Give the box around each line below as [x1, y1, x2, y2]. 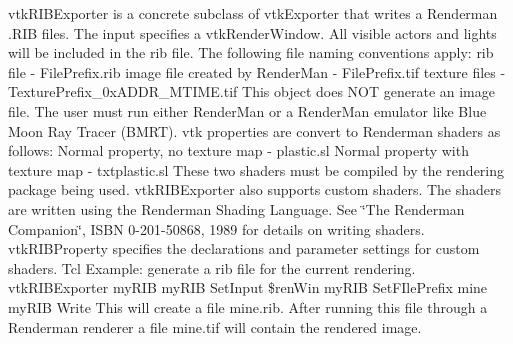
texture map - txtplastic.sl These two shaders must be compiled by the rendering [8, 159, 505, 180]
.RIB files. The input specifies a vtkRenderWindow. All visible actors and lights [8, 22, 497, 43]
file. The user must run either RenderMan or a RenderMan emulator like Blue [8, 100, 487, 121]
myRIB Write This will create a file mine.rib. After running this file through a [8, 296, 488, 317]
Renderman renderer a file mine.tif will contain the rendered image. [8, 316, 422, 337]
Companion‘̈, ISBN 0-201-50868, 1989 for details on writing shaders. [8, 218, 425, 239]
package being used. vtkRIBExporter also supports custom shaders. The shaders [8, 179, 502, 200]
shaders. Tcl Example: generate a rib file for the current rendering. [8, 257, 416, 278]
